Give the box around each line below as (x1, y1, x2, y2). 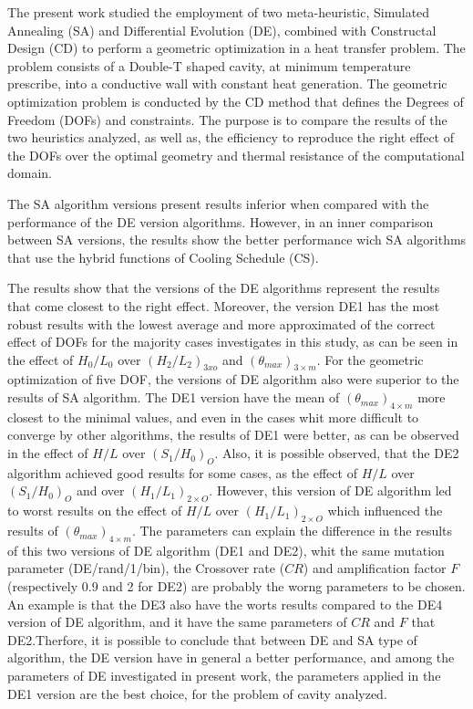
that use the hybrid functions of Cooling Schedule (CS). (7, 247, 319, 266)
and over (77, 481, 125, 500)
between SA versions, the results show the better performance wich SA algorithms (7, 230, 467, 249)
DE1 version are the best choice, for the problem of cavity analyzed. (7, 683, 387, 703)
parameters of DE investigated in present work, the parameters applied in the (7, 666, 441, 684)
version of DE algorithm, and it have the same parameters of (7, 612, 347, 631)
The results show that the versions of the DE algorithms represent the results (7, 278, 440, 297)
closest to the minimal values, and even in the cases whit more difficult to (7, 407, 419, 426)
